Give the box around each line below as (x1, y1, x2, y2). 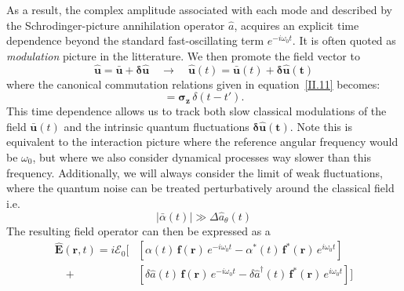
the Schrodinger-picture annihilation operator (6, 16, 225, 33)
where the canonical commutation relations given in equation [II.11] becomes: (6, 75, 380, 92)
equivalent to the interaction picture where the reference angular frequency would (6, 133, 399, 150)
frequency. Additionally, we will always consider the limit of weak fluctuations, (6, 164, 383, 180)
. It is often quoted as (292, 32, 396, 49)
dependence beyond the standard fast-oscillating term (6, 32, 264, 49)
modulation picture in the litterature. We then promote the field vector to (6, 47, 360, 64)
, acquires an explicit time (234, 16, 359, 33)
